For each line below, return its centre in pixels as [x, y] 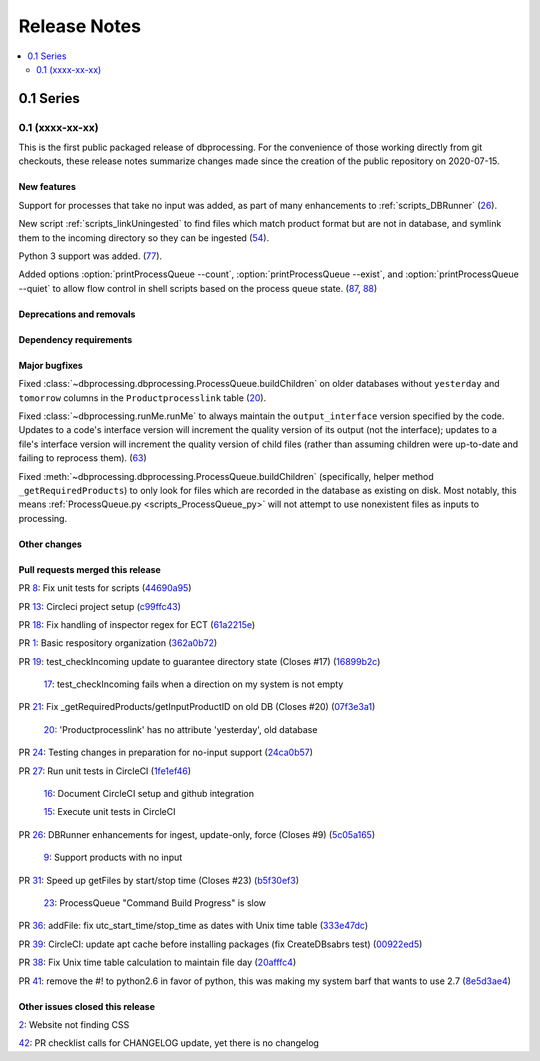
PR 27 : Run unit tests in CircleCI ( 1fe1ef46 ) [105, 771]
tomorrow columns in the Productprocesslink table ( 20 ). [142, 397]
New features [47, 187]
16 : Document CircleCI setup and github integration [149, 794]
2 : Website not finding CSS [74, 1024]
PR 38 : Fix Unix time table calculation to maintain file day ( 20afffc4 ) [157, 962]
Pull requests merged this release [90, 569]
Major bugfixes [51, 365]
